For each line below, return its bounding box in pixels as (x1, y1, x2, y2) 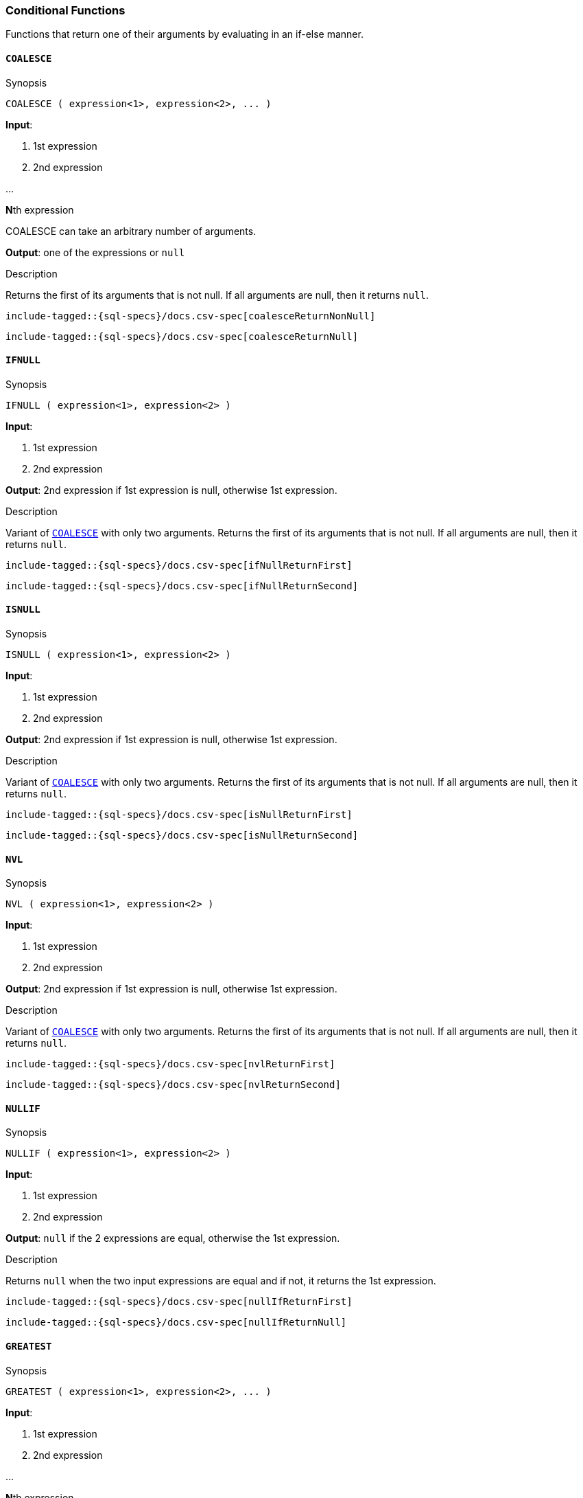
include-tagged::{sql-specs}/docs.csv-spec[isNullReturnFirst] (5, 809, 353, 821)
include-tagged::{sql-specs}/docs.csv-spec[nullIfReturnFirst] (5, 1296, 353, 1308)
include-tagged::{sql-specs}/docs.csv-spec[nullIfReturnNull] (5, 1317, 347, 1328)
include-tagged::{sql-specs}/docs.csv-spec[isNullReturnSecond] (5, 830, 359, 841)
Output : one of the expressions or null (5, 246, 185, 258)
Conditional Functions (5, 3, 126, 17)
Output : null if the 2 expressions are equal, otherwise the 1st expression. (5, 1232, 340, 1245)
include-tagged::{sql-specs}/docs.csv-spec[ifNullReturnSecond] (5, 580, 359, 591)
